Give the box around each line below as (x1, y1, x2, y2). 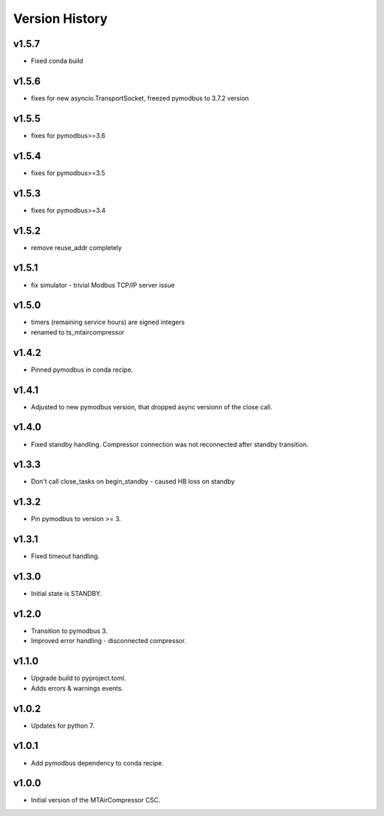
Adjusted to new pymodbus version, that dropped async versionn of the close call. (31, 402, 273, 411)
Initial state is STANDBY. (31, 590, 102, 598)
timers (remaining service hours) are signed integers (31, 318, 185, 327)
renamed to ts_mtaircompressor (31, 328, 124, 336)
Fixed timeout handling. (31, 552, 100, 560)
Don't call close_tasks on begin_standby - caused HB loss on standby (31, 477, 235, 486)
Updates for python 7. (31, 721, 95, 730)
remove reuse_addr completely (31, 243, 122, 252)
